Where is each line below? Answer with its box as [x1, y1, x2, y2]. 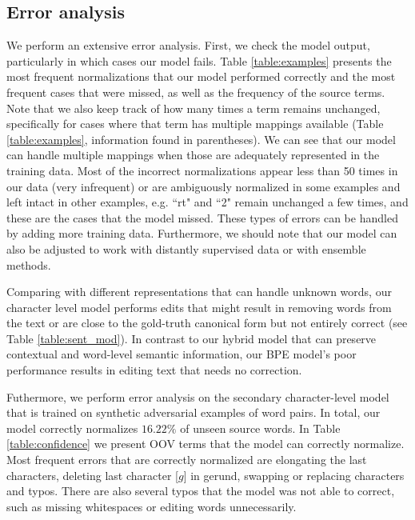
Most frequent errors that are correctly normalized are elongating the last [6, 451, 367, 468]
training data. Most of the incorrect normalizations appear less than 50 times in [6, 162, 398, 178]
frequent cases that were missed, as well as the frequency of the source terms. [6, 83, 385, 100]
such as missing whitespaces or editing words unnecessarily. [6, 498, 297, 514]
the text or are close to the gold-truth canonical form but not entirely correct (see [6, 314, 408, 331]
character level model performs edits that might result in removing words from [6, 298, 392, 315]
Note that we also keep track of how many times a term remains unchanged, [6, 99, 381, 116]
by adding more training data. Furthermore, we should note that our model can [6, 225, 397, 242]
